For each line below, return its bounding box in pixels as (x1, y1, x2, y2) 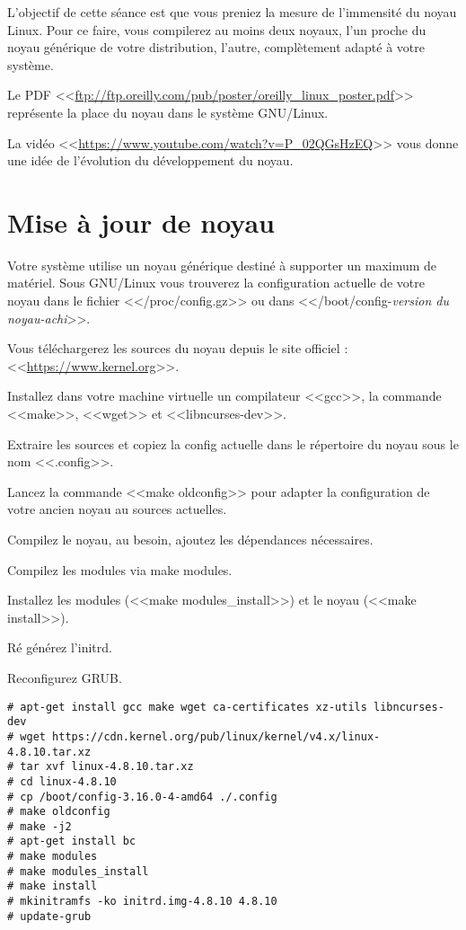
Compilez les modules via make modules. (7, 560, 233, 579)
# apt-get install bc (7, 835, 136, 848)
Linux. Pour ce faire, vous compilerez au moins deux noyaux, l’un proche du (7, 20, 426, 39)
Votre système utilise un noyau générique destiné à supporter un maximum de (7, 255, 437, 274)
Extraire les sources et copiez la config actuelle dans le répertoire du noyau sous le (7, 434, 459, 453)
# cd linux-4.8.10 (7, 775, 117, 788)
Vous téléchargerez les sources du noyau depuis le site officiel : (7, 339, 348, 358)
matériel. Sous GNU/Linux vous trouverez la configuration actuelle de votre (7, 273, 425, 292)
